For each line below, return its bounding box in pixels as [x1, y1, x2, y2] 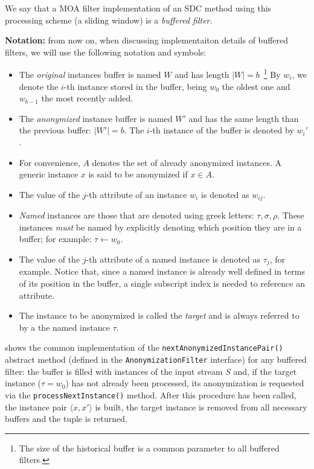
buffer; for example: [19, 232, 92, 245]
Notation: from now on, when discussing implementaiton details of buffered [5, 34, 289, 46]
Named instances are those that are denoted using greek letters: [19, 209, 254, 222]
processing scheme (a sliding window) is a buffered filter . [5, 13, 213, 26]
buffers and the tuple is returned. [5, 412, 127, 425]
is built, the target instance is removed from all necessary [95, 400, 307, 413]
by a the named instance [19, 321, 110, 333]
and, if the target [233, 365, 297, 377]
